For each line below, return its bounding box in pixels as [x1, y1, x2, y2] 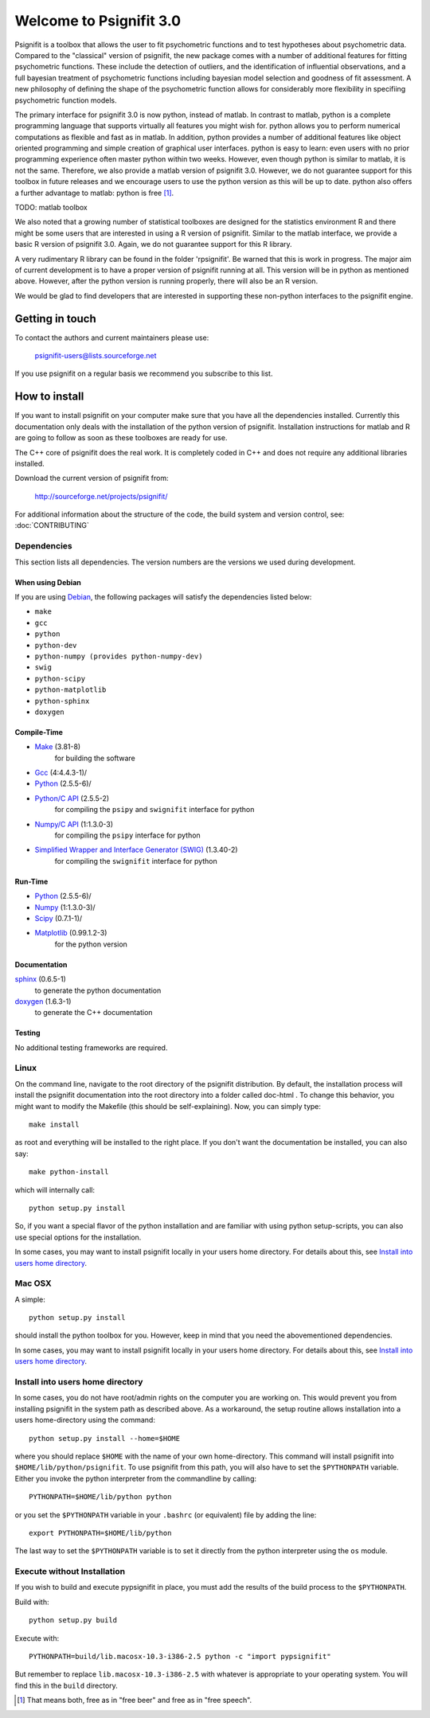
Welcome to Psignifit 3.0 [14, 12, 182, 29]
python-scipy [34, 674, 86, 683]
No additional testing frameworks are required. [14, 1043, 168, 1052]
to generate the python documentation [34, 986, 162, 995]
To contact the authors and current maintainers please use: [14, 333, 209, 342]
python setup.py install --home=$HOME [29, 1434, 181, 1443]
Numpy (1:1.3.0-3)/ [34, 902, 96, 912]
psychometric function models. [14, 96, 117, 105]
